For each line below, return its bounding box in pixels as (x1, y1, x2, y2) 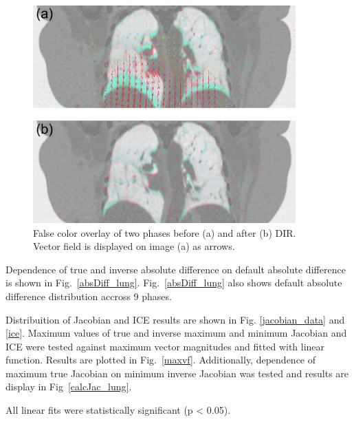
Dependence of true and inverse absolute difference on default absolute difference (5, 262, 346, 276)
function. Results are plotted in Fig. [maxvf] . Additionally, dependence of (5, 352, 316, 367)
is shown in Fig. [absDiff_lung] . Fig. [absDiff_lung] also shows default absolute (5, 275, 342, 290)
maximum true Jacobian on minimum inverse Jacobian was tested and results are (5, 366, 349, 380)
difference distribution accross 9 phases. (5, 288, 172, 303)
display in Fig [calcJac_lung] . (5, 379, 132, 394)
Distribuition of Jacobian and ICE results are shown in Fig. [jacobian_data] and (5, 312, 345, 326)
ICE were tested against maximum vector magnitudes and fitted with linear (5, 339, 325, 353)
